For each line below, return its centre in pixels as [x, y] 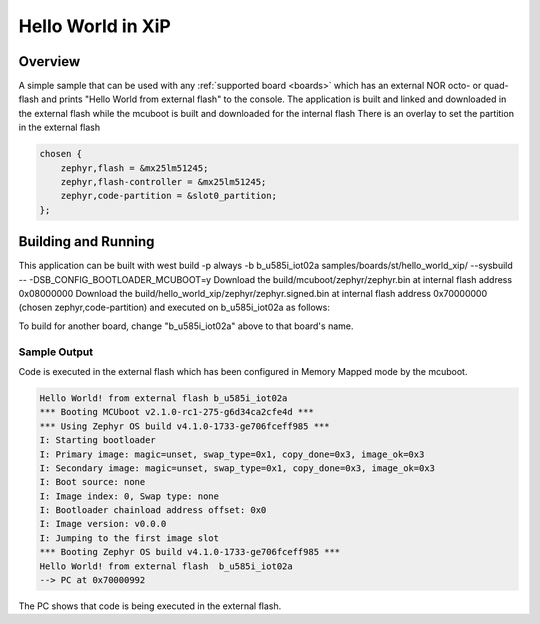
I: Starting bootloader [98, 440]
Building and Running [86, 241]
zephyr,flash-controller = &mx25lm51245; [163, 181]
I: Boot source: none [92, 482]
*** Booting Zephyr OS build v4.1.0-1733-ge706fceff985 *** [190, 552]
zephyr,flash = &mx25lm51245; [134, 168]
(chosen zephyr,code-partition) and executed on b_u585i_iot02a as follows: [174, 307]
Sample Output [56, 352]
